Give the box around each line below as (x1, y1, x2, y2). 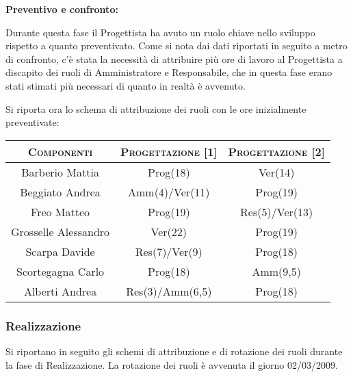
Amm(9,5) (252, 263, 301, 279)
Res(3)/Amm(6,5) (126, 283, 212, 299)
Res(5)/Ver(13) (240, 203, 313, 220)
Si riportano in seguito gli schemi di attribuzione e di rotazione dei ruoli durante (5, 343, 343, 358)
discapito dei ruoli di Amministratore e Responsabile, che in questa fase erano (5, 65, 332, 79)
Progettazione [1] (120, 143, 218, 159)
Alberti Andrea (23, 283, 97, 299)
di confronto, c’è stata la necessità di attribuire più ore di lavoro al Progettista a (5, 51, 343, 66)
